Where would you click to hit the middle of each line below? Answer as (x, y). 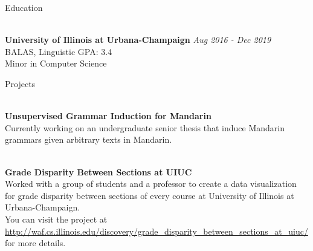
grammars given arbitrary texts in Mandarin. (89, 139)
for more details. (35, 243)
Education (24, 7)
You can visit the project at (56, 219)
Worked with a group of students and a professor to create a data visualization (151, 184)
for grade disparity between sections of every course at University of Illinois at (150, 195)
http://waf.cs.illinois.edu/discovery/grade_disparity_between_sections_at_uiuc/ (156, 231)
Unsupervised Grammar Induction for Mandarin (108, 116)
